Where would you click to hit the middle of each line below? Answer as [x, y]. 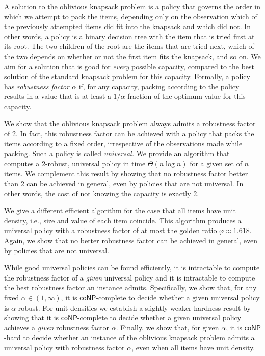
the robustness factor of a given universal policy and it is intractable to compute [130, 277]
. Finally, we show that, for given [167, 327]
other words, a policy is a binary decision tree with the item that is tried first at [129, 36]
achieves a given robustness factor [57, 327]
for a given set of [216, 163]
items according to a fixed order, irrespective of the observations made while [123, 143]
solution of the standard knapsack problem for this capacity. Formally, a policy [127, 76]
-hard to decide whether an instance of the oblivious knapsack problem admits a [129, 337]
